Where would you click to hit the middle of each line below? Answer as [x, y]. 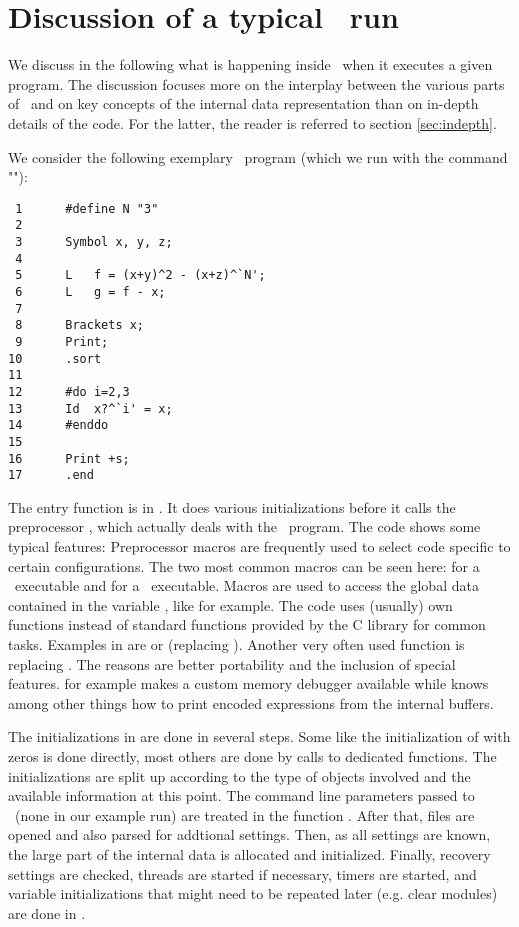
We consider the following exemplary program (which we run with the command [258, 156]
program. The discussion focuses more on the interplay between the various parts [256, 83]
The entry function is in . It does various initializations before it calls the [232, 506]
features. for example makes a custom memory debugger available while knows [248, 683]
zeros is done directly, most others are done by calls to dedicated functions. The [252, 755]
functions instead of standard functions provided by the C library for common [247, 624]
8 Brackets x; [80, 325]
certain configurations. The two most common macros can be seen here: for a [244, 565]
